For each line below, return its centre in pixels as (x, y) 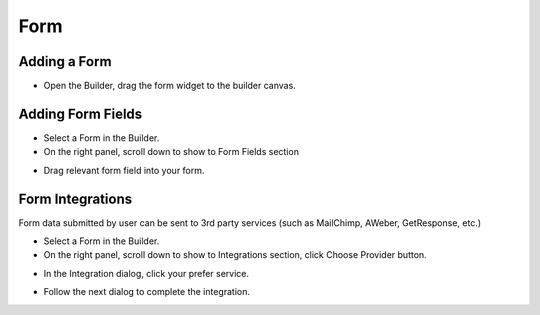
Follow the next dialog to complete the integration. (146, 292)
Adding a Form (65, 61)
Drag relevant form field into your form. (124, 170)
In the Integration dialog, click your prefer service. (146, 273)
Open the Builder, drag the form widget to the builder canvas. (170, 86)
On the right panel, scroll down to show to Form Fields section (171, 152)
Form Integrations (75, 198)
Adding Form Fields (80, 113)
